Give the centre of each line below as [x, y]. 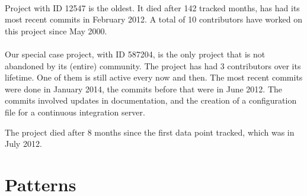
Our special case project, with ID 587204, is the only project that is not [135, 54]
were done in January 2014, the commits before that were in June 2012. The [144, 89]
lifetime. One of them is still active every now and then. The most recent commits [154, 77]
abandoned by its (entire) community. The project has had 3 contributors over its [153, 65]
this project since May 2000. [56, 30]
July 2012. [23, 144]
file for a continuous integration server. [75, 112]
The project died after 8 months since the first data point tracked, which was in [150, 132]
